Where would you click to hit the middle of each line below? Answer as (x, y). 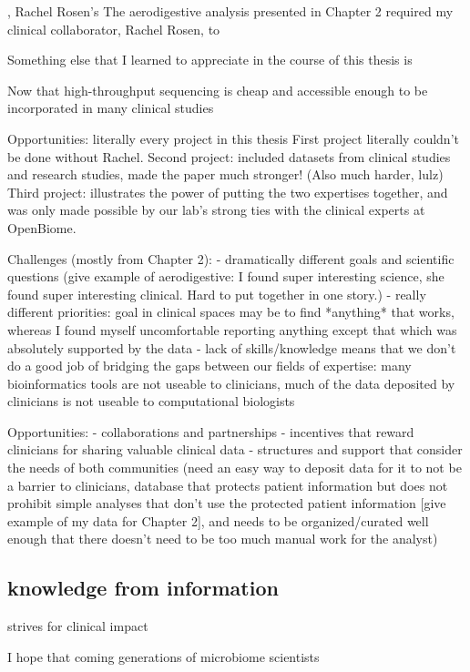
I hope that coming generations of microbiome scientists (163, 656)
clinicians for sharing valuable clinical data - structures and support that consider (235, 449)
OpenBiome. (42, 227)
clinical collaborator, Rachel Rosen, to (114, 29)
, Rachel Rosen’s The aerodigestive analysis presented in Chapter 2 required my (230, 11)
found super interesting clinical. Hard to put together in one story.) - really (217, 294)
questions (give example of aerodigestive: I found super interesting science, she (226, 276)
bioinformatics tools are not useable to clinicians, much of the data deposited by (231, 383)
